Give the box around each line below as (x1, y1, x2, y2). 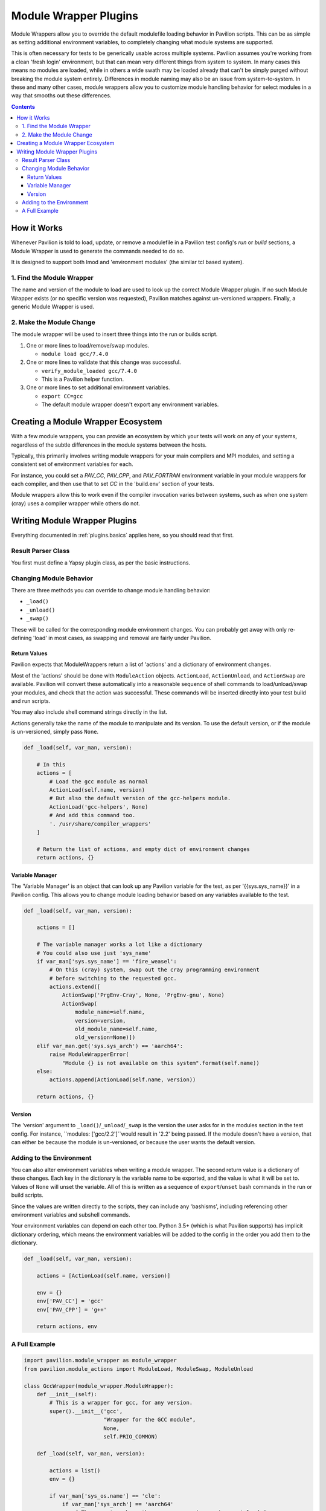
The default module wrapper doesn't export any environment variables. (41, 401, 219, 408)
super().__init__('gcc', (49, 1408, 123, 1414)
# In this (36, 761, 66, 768)
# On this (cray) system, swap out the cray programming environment (49, 966, 260, 973)
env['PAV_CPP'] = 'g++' (36, 1306, 107, 1313)
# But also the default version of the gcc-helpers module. (49, 795, 231, 802)
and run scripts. (11, 697, 51, 704)
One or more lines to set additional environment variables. (26, 384, 170, 391)
